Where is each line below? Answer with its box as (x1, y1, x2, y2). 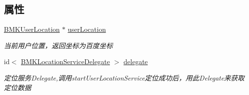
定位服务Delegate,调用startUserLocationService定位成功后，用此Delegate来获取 (4, 72, 245, 82)
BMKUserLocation (4, 24, 60, 34)
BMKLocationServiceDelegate (21, 56, 110, 67)
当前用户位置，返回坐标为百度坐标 (4, 40, 113, 50)
